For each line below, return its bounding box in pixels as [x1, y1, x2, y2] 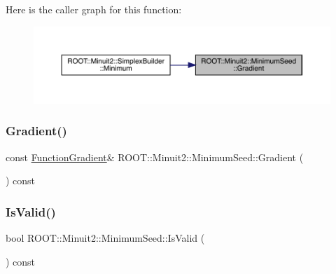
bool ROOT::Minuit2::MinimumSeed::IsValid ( [6, 230, 205, 245]
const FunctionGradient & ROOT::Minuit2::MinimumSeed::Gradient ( [6, 149, 304, 164]
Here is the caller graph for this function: [6, 2, 182, 16]
